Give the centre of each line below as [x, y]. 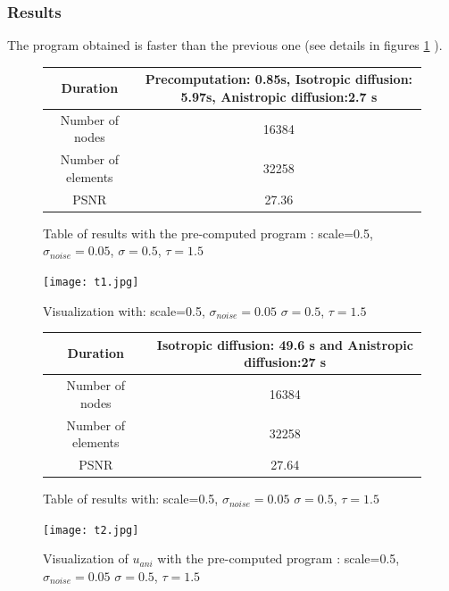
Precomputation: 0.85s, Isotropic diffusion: [279, 79]
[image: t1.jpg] [91, 282]
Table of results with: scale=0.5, [131, 499]
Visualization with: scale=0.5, [124, 310]
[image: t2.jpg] [91, 530]
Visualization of [86, 558]
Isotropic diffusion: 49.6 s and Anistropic [285, 344]
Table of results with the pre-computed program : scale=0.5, [208, 233]
